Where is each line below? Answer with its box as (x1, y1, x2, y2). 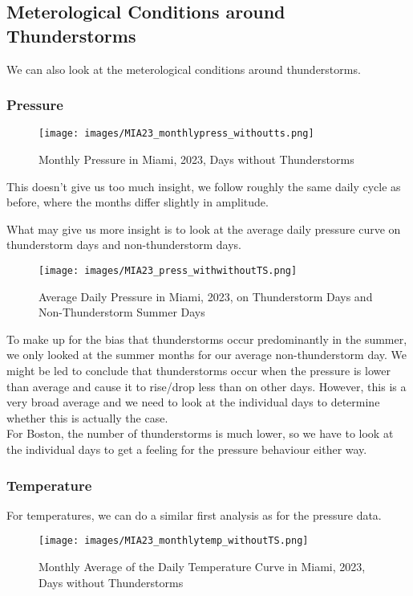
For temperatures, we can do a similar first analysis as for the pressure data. (6, 506, 382, 523)
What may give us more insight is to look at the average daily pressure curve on (6, 220, 401, 237)
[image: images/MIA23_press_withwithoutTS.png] (38, 265, 298, 277)
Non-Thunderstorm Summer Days (38, 304, 205, 320)
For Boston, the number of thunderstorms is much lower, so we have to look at (6, 425, 394, 442)
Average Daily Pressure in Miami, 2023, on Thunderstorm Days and (38, 288, 373, 304)
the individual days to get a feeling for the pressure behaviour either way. (6, 441, 367, 458)
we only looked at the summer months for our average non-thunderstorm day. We (6, 346, 407, 363)
